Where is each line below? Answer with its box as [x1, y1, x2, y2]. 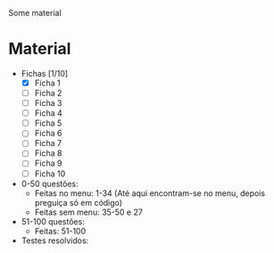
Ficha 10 [34, 168, 66, 179]
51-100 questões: [21, 216, 86, 226]
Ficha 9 [34, 158, 62, 168]
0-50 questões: [21, 178, 79, 189]
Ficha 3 [34, 98, 62, 109]
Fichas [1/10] [21, 68, 69, 78]
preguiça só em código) [34, 197, 122, 208]
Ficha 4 [34, 108, 63, 118]
